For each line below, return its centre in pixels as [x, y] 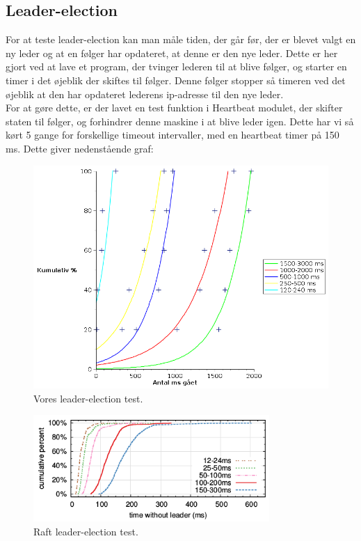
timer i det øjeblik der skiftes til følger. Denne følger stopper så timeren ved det [176, 80]
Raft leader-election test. [86, 531]
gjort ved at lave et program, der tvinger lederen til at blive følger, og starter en [176, 66]
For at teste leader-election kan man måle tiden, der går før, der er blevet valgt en [181, 39]
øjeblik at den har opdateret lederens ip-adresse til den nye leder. [145, 94]
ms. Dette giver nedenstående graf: [80, 148]
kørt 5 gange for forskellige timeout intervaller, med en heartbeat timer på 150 [173, 135]
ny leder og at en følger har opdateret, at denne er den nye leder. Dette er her [172, 53]
